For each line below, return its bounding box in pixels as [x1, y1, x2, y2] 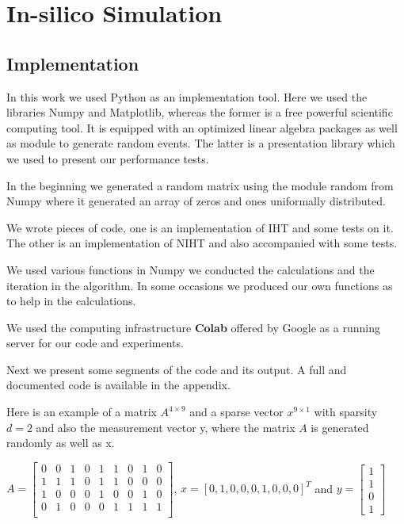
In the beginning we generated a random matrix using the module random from [6, 177, 394, 193]
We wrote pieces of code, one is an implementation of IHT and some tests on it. [6, 219, 394, 235]
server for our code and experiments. [6, 335, 184, 351]
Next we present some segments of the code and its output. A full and [6, 361, 347, 377]
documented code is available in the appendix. [6, 377, 231, 393]
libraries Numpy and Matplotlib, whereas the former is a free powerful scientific [6, 104, 393, 120]
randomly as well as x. [6, 434, 115, 451]
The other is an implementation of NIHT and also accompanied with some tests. [6, 235, 398, 251]
